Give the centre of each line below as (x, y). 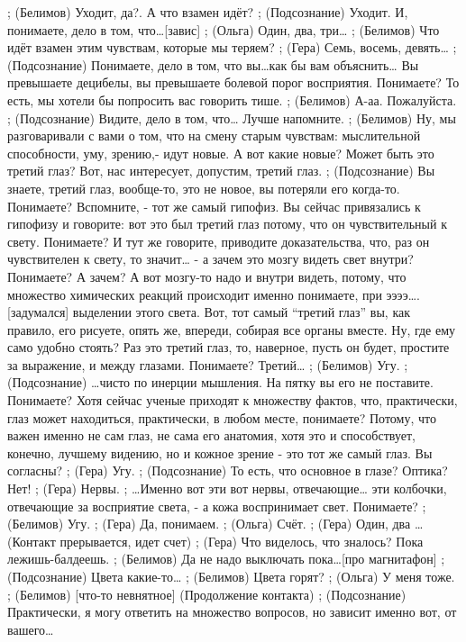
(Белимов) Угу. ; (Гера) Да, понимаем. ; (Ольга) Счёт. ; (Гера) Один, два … (215, 524)
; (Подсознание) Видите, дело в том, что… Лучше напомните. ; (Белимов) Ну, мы (232, 118)
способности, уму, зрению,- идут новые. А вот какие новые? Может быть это (221, 153)
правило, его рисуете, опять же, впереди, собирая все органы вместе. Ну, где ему (232, 329)
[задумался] (38, 312)
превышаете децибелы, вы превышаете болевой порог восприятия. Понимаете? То (233, 82)
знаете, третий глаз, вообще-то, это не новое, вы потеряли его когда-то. (204, 188)
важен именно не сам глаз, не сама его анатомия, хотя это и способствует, (211, 435)
